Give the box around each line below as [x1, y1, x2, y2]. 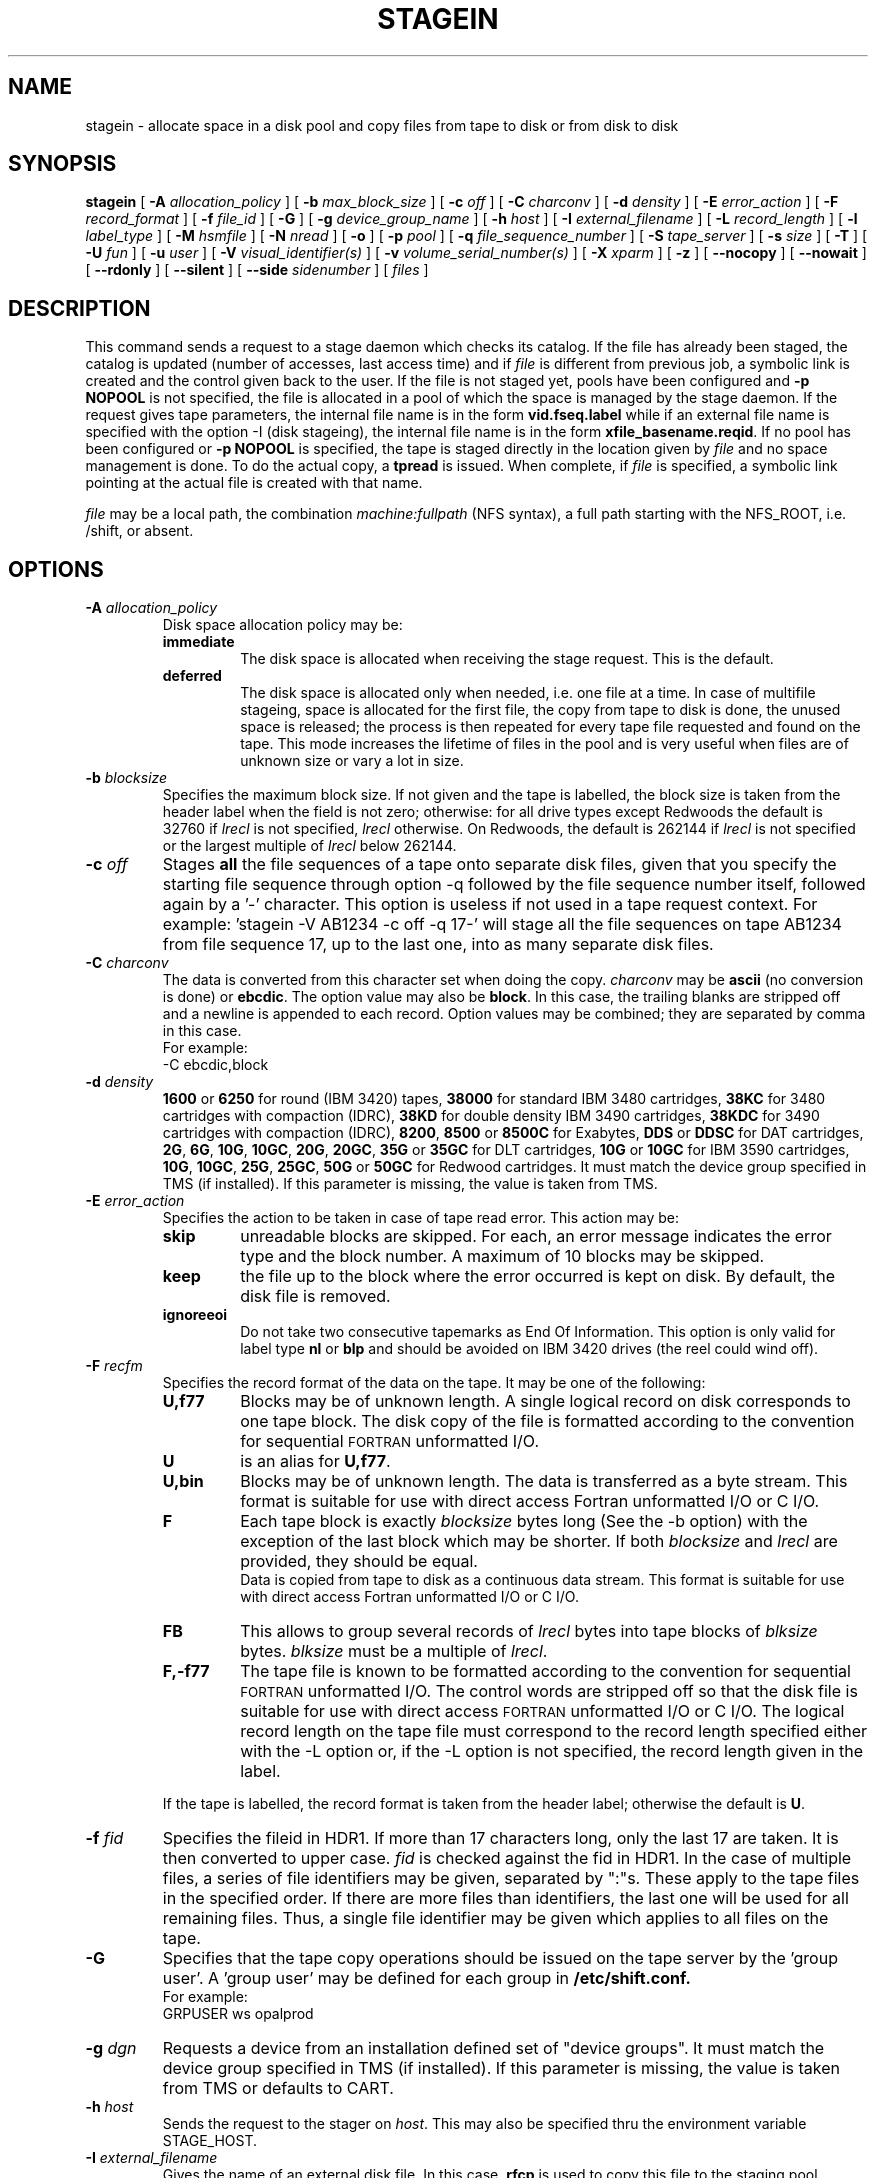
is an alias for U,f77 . [240, 1451, 391, 1472]
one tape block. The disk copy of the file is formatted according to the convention [240, 1411, 855, 1432]
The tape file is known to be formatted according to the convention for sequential [240, 1661, 851, 1682]
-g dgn [85, 2038, 137, 2059]
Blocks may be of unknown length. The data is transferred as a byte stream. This [240, 1471, 848, 1492]
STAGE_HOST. [162, 2132, 258, 2150]
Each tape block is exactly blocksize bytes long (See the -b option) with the [240, 1511, 808, 1532]
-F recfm [85, 1357, 143, 1375]
